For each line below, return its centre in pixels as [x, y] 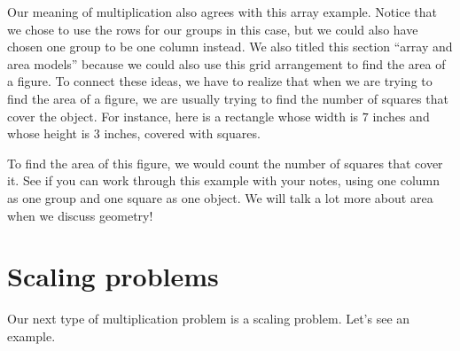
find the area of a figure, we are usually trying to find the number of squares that [228, 98]
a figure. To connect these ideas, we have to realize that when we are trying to [220, 81]
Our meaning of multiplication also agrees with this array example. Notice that [222, 12]
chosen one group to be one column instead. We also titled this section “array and [230, 47]
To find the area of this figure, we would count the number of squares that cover [225, 163]
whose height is [49, 133]
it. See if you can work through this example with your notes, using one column [224, 180]
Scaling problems [113, 276]
